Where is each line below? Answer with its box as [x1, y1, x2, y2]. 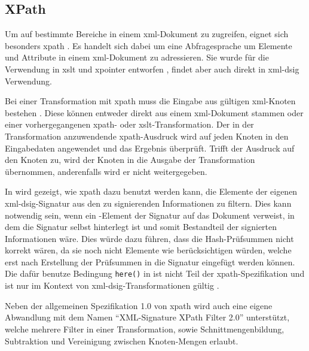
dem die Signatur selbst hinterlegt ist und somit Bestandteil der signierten [5, 220, 277, 233]
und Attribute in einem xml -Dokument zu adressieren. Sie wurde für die [5, 51, 269, 63]
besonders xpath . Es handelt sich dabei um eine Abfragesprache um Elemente [5, 39, 292, 52]
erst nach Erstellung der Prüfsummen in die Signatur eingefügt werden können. [5, 255, 295, 268]
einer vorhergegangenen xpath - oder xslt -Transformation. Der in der [5, 118, 254, 131]
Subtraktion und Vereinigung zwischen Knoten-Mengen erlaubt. [5, 334, 238, 347]
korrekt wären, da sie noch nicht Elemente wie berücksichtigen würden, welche [5, 244, 292, 256]
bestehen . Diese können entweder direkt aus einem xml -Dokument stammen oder [5, 106, 304, 119]
